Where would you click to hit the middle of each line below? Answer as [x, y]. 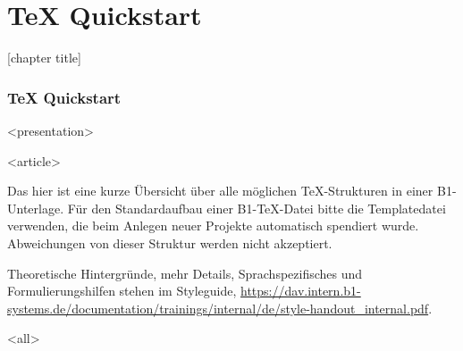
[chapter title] [44, 58]
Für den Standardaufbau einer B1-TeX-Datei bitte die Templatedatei [257, 208]
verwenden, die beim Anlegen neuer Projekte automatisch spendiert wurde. [213, 226]
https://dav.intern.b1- [301, 291]
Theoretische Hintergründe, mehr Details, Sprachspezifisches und [185, 273]
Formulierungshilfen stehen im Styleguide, [122, 291]
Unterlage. [36, 208]
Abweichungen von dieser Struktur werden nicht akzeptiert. [170, 242]
